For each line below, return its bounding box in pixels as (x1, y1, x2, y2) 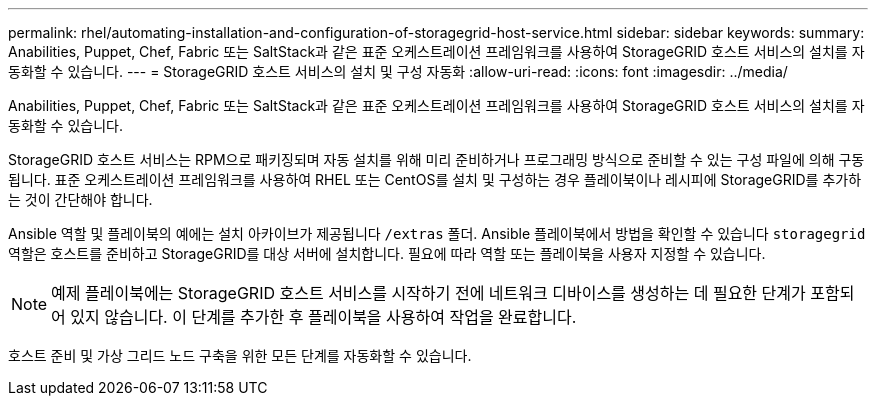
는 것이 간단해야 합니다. (8, 191, 153, 208)
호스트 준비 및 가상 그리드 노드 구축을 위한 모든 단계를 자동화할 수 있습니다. (8, 347, 472, 364)
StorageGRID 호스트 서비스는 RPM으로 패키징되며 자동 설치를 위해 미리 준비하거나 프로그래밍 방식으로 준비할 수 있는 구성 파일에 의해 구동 (8, 151, 865, 168)
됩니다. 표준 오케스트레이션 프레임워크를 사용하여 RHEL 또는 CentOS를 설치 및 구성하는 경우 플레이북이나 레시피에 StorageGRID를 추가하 (8, 171, 862, 188)
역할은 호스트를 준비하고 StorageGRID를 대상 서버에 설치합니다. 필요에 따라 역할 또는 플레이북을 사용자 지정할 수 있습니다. (8, 245, 766, 262)
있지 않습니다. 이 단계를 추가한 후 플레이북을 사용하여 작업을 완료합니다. (70, 307, 577, 327)
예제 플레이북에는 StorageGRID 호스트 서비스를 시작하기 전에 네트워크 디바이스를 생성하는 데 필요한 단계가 (51, 283, 806, 303)
